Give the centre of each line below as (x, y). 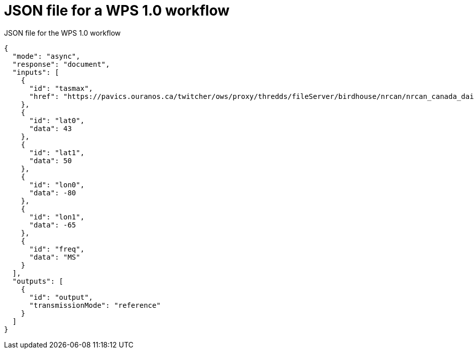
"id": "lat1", (57, 152)
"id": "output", (61, 297)
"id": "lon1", (57, 217)
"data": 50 (50, 160)
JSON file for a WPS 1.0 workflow (117, 11)
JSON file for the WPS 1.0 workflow (63, 33)
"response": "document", (61, 64)
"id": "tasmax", (61, 88)
